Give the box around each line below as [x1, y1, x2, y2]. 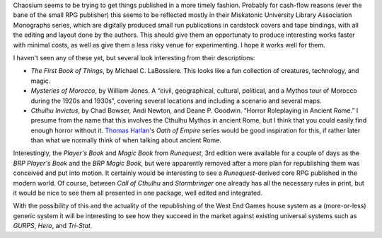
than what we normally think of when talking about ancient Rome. [30, 136, 222, 144]
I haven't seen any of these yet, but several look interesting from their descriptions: [13, 53, 255, 62]
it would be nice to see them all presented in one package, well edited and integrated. [13, 188, 263, 198]
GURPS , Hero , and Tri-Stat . [13, 222, 93, 230]
